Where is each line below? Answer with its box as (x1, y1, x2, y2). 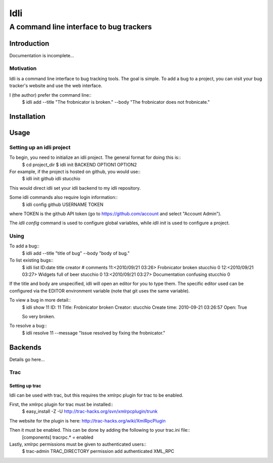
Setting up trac (9, 383, 41, 389)
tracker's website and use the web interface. (9, 82, 103, 89)
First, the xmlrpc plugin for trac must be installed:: (9, 401, 113, 407)
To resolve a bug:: (9, 323, 47, 329)
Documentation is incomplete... (9, 52, 74, 58)
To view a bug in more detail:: (9, 297, 71, 303)
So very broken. (22, 313, 56, 319)
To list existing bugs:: (9, 257, 54, 263)
